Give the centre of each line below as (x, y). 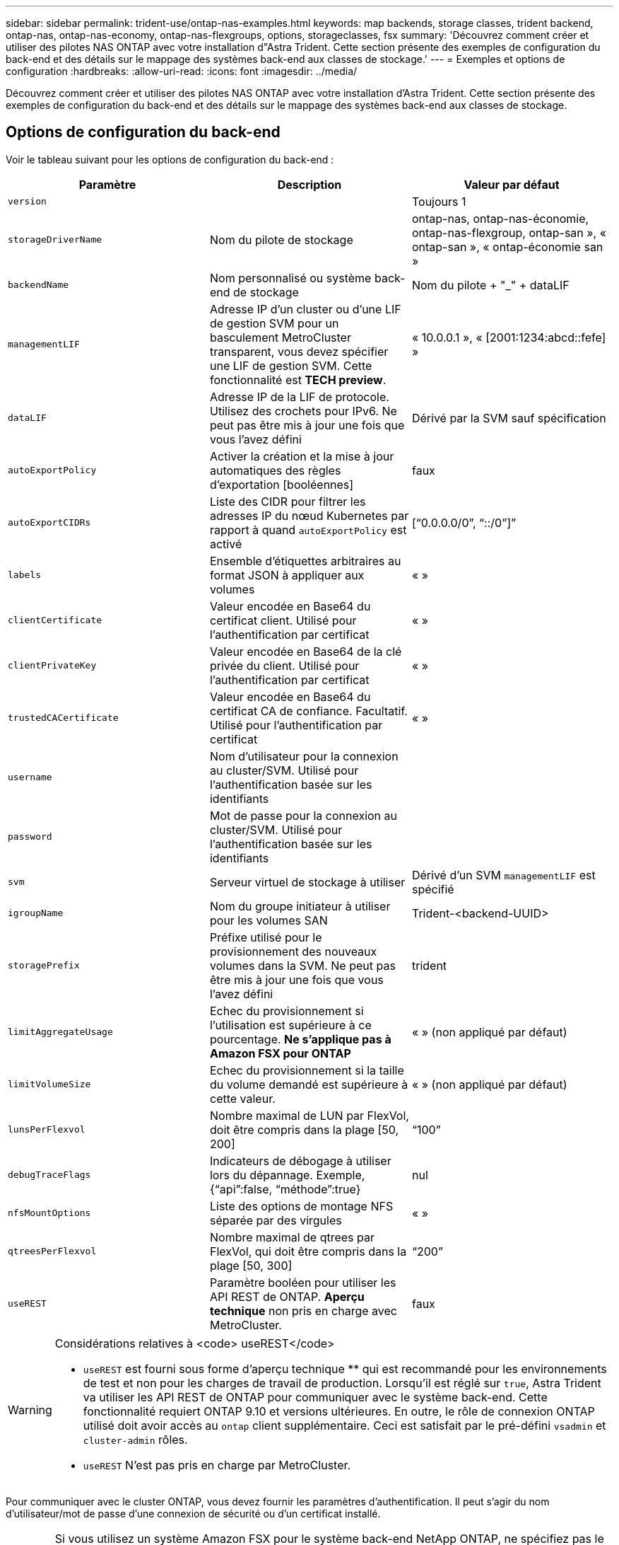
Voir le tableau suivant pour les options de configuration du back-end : (170, 159)
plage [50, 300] (251, 1265)
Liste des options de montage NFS (301, 1206)
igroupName (36, 913)
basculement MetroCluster (280, 337)
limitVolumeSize (49, 1084)
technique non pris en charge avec (303, 1310)
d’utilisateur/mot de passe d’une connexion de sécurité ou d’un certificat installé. (193, 1513)
